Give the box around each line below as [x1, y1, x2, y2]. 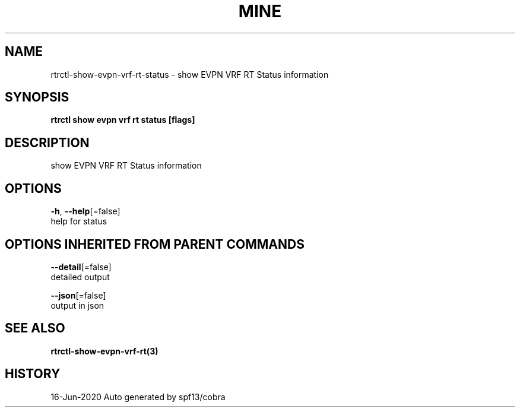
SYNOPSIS [5, 90, 69, 105]
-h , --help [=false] [50, 206, 121, 217]
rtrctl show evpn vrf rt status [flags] [50, 115, 195, 125]
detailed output [50, 271, 110, 282]
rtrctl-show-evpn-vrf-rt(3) [50, 346, 158, 356]
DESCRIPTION [5, 135, 90, 150]
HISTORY [5, 366, 61, 382]
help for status [50, 216, 107, 227]
